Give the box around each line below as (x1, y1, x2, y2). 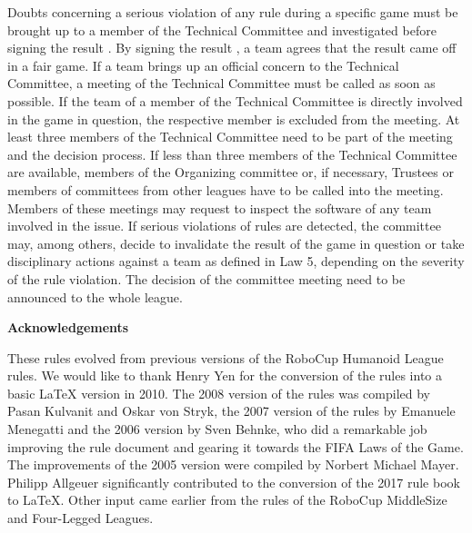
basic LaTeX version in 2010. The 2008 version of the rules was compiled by (7, 383, 430, 402)
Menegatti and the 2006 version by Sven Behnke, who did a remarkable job (7, 419, 427, 439)
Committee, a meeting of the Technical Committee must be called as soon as (7, 74, 436, 93)
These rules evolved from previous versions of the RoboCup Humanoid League (7, 348, 444, 367)
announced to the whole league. (7, 287, 183, 306)
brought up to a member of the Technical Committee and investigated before (7, 20, 437, 39)
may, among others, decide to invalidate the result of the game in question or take (7, 233, 465, 252)
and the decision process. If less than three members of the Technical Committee (7, 144, 457, 163)
